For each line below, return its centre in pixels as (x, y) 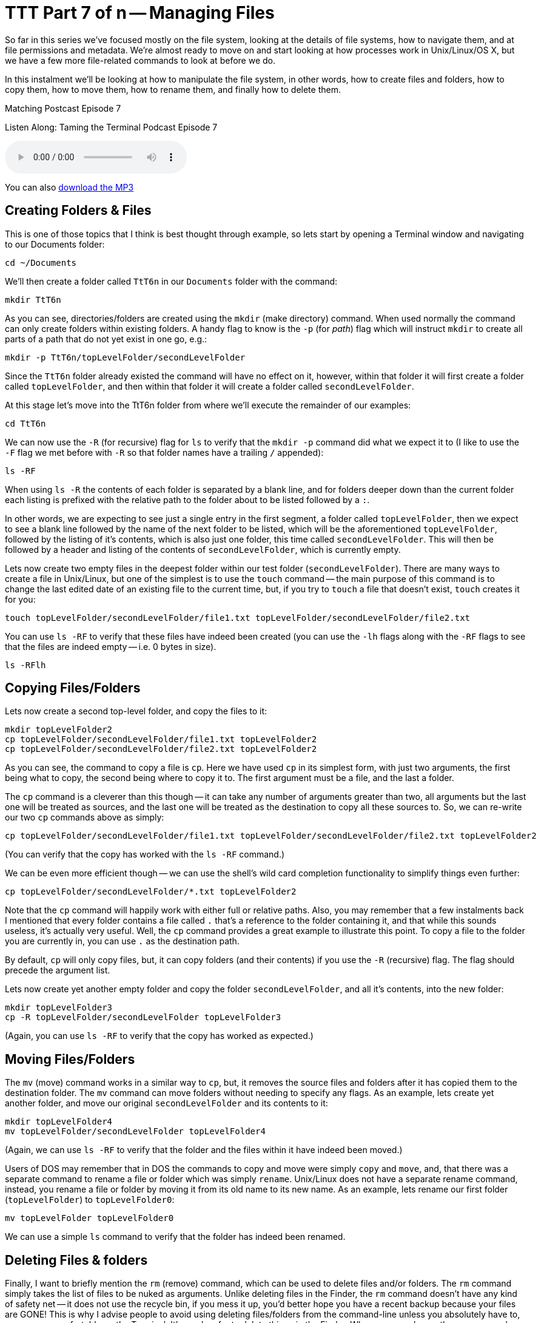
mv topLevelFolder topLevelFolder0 (89, 1218)
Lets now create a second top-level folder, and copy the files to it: (136, 711)
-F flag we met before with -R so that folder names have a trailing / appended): (164, 452)
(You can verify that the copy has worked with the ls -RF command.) (145, 854)
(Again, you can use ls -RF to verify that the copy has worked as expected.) (159, 1036)
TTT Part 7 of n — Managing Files (140, 13)
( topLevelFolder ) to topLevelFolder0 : (90, 1200)
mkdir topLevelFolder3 (59, 1008)
